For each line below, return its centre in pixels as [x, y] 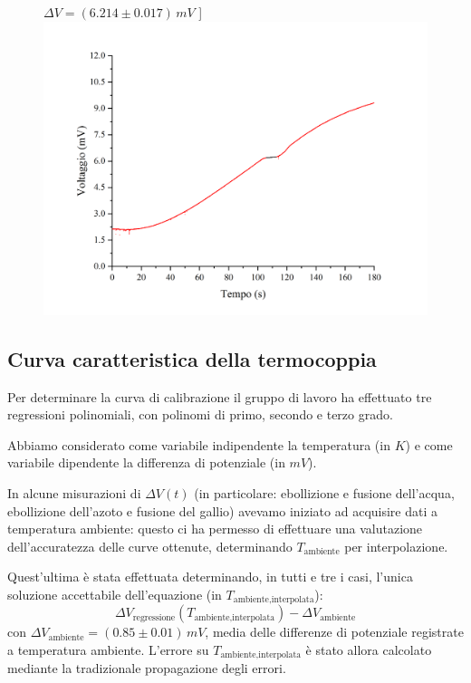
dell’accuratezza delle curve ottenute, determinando [150, 546]
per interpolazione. [396, 546]
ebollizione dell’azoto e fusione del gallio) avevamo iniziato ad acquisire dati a [223, 510]
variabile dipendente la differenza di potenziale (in [146, 462]
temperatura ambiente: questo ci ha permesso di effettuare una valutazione [215, 529]
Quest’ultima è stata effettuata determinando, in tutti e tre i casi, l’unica [210, 577]
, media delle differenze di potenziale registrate [334, 632]
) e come [429, 444]
